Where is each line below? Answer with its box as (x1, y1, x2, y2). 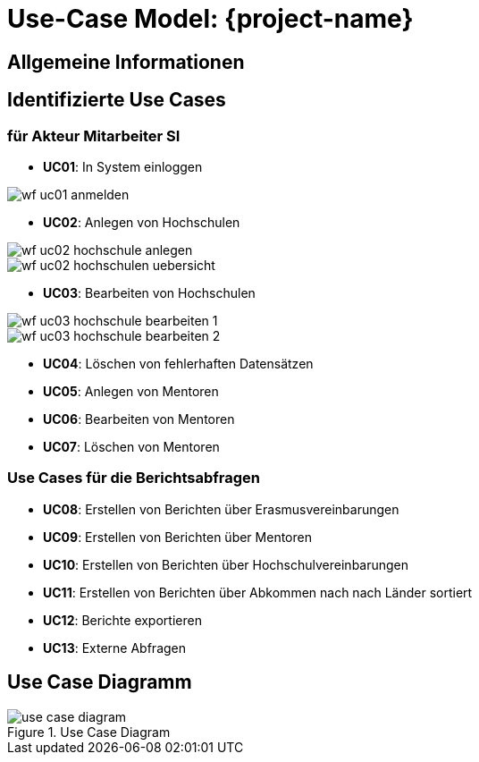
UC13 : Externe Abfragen (43, 639, 187, 656)
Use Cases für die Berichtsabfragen (7, 469, 260, 487)
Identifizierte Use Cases (7, 89, 226, 112)
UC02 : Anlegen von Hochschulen (43, 214, 240, 230)
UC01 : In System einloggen (43, 158, 203, 174)
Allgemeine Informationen (7, 50, 245, 73)
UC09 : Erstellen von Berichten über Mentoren (43, 529, 312, 545)
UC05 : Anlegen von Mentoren (43, 383, 219, 399)
